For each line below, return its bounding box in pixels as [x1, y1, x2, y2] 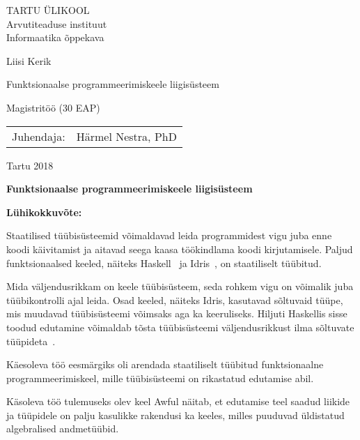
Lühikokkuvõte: [6, 204, 82, 219]
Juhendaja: [12, 128, 65, 144]
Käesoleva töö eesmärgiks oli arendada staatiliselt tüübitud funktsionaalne [6, 357, 324, 372]
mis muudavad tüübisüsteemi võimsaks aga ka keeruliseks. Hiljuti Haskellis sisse [6, 306, 347, 321]
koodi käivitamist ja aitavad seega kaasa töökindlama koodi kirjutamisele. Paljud [6, 241, 353, 256]
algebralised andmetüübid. [6, 421, 119, 436]
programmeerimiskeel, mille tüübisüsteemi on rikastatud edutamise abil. [6, 370, 314, 385]
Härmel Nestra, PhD [76, 128, 177, 144]
